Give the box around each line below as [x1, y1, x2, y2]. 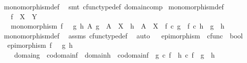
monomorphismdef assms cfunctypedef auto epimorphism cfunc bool [3, 30, 243, 40]
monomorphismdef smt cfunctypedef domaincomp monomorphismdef [3, 1, 224, 11]
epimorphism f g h [7, 40, 73, 50]
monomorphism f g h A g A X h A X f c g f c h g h [10, 21, 225, 31]
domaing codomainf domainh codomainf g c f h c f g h [14, 49, 215, 60]
